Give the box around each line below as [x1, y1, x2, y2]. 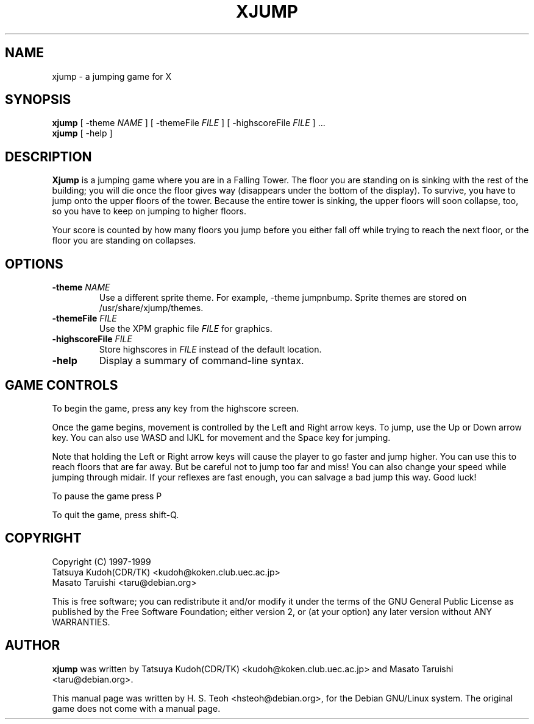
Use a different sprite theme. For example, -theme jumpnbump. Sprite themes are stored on [99, 292, 467, 303]
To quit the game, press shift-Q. [52, 509, 179, 520]
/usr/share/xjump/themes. [99, 303, 204, 314]
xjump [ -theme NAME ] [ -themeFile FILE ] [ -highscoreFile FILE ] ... [52, 118, 326, 128]
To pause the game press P [52, 490, 162, 501]
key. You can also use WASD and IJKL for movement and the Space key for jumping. [52, 432, 391, 443]
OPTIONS [5, 256, 63, 272]
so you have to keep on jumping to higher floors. [52, 206, 246, 217]
